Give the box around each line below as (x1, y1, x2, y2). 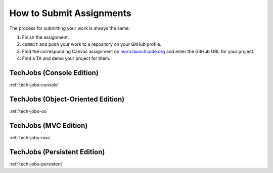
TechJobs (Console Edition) (9, 68, 99, 77)
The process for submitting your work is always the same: (9, 25, 130, 31)
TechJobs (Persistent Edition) (9, 147, 105, 156)
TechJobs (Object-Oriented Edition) (9, 95, 125, 103)
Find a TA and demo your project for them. (22, 55, 111, 61)
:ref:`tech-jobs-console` (9, 82, 59, 88)
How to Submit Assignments (9, 8, 131, 19)
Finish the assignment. (22, 34, 69, 40)
